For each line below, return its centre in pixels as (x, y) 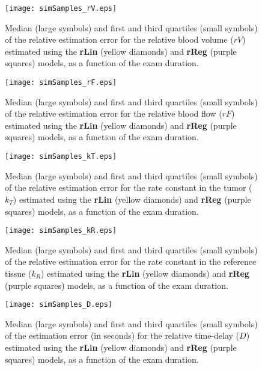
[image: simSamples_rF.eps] (61, 83)
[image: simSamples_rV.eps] (61, 8)
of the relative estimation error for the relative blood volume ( (119, 39)
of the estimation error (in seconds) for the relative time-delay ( (122, 335)
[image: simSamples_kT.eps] (61, 157)
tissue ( (18, 273)
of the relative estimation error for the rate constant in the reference (131, 261)
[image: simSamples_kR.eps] (61, 231)
